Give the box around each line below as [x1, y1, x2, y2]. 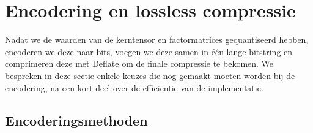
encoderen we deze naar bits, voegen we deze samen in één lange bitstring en [5, 45, 293, 58]
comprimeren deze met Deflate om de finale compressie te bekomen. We [5, 57, 274, 70]
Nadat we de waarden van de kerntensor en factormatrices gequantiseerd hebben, [5, 33, 309, 46]
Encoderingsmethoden [5, 111, 148, 130]
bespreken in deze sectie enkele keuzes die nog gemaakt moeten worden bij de [5, 69, 295, 82]
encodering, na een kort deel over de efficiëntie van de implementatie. [5, 81, 263, 94]
